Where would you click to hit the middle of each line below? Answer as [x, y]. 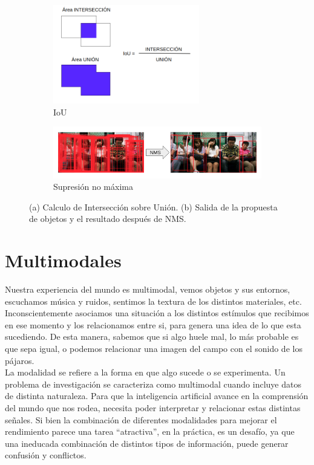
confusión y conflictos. [46, 455]
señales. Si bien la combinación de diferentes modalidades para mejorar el [141, 419]
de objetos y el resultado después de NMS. [108, 219]
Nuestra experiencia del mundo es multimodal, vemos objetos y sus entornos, [148, 289]
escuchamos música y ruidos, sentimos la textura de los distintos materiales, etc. [153, 301]
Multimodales [63, 260]
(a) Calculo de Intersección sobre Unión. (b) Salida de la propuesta [153, 206]
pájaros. [20, 360]
